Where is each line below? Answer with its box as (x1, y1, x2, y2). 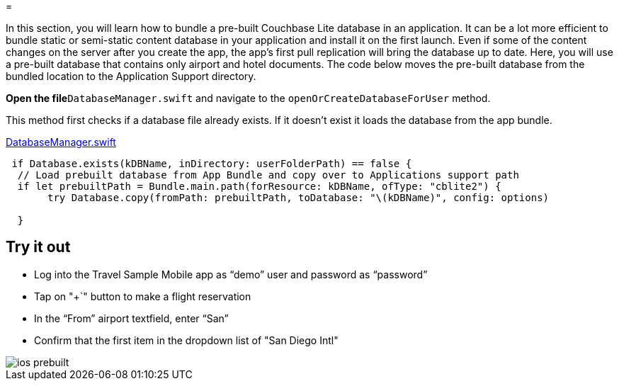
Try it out (6, 238, 71, 256)
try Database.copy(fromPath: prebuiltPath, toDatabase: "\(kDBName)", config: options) (47, 192, 550, 203)
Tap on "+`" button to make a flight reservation (34, 290, 251, 302)
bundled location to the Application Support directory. (6, 70, 256, 82)
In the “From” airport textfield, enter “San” (34, 312, 229, 324)
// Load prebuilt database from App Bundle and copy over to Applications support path (17, 169, 519, 181)
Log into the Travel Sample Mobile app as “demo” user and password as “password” (34, 268, 428, 280)
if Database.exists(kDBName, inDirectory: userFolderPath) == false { (11, 158, 412, 169)
